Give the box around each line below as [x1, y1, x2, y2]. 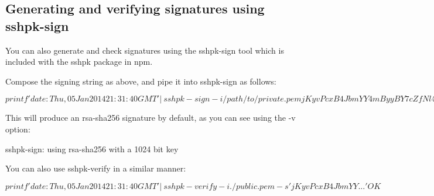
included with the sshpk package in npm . [5, 55, 153, 68]
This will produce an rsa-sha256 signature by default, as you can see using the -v [5, 111, 296, 124]
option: [5, 123, 30, 135]
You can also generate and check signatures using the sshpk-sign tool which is [5, 44, 284, 56]
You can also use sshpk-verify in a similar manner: [5, 162, 186, 174]
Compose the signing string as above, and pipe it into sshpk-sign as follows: [5, 75, 276, 87]
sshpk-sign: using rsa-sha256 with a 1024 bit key [5, 142, 179, 155]
